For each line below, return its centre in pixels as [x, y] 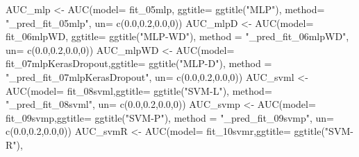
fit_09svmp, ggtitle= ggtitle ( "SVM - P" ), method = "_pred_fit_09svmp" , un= [170, 117]
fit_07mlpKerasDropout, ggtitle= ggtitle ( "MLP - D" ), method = [139, 63]
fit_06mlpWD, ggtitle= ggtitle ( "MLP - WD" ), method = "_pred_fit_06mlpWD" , [177, 36]
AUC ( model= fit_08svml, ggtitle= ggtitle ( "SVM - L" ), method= [139, 90]
